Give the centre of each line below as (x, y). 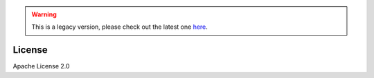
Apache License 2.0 (41, 66)
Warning (44, 14)
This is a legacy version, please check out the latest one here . (119, 27)
